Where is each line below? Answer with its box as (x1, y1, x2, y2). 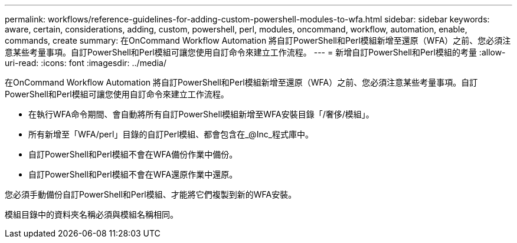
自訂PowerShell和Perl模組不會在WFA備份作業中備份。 (28, 149, 238, 159)
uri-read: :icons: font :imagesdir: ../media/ (5, 58, 166, 68)
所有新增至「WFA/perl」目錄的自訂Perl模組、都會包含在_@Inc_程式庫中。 (28, 129, 314, 139)
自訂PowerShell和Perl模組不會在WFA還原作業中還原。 (28, 169, 238, 179)
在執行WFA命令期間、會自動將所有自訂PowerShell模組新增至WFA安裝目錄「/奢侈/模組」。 (28, 109, 374, 119)
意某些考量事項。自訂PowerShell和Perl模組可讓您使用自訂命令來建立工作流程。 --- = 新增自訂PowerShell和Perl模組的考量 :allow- (5, 47, 506, 57)
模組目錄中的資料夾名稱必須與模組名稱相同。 (5, 209, 178, 219)
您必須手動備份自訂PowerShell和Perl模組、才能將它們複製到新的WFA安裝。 (5, 189, 297, 199)
